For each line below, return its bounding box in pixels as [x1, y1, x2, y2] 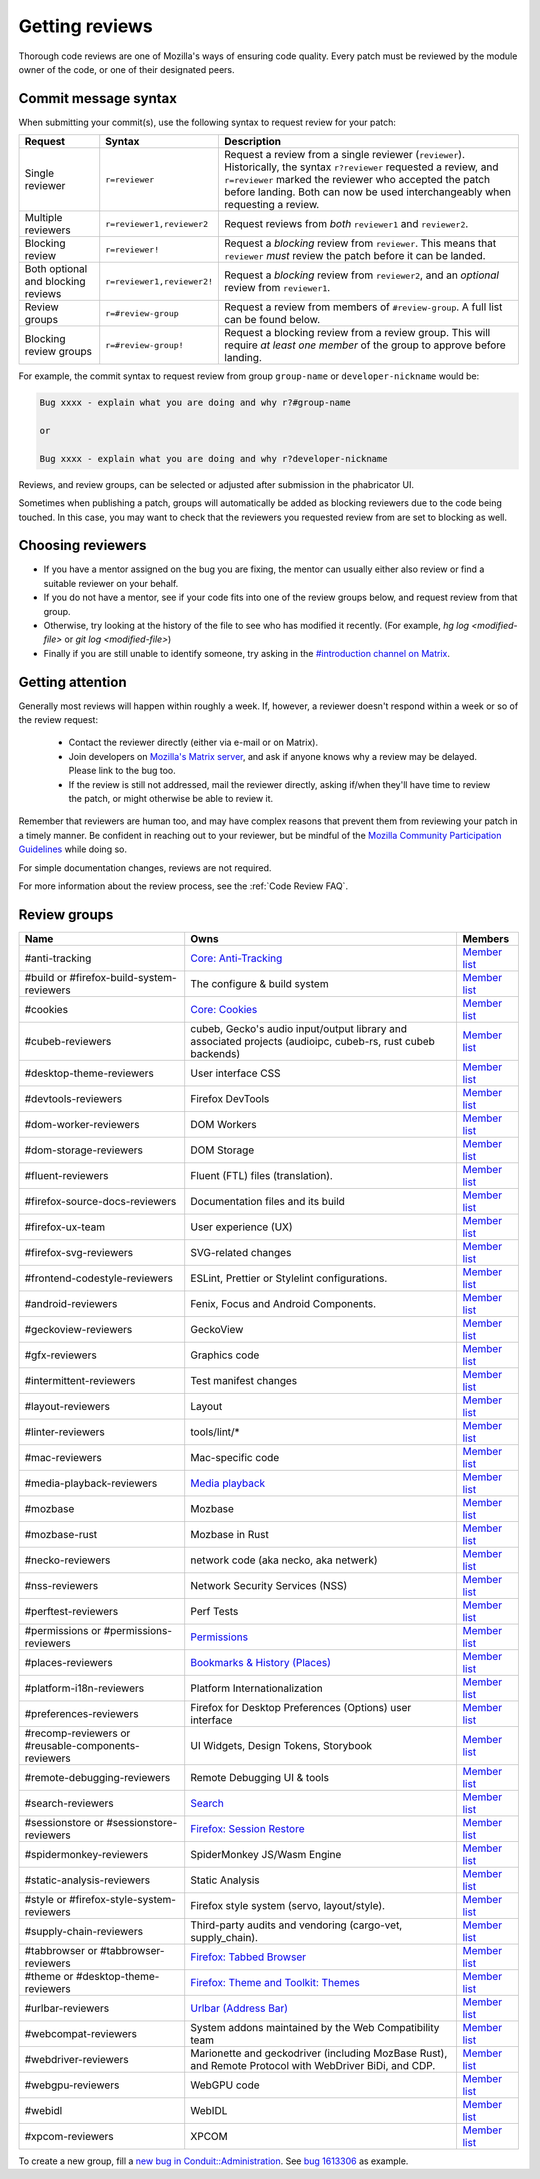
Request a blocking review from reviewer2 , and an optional [224, 268, 500, 282]
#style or [24, 1892, 67, 1906]
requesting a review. [224, 198, 320, 212]
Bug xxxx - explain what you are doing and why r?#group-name [39, 397, 351, 409]
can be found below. [224, 313, 320, 327]
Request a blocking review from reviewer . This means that [224, 236, 497, 250]
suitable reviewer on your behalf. [43, 577, 179, 589]
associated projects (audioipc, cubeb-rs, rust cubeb [190, 1034, 435, 1048]
